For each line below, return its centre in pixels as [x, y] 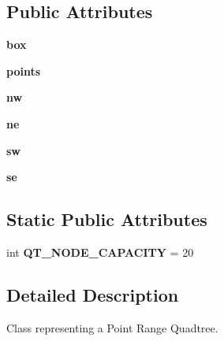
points [24, 70]
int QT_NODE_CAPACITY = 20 [100, 252]
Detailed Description [93, 294]
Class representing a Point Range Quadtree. [112, 327]
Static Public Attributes [107, 219]
